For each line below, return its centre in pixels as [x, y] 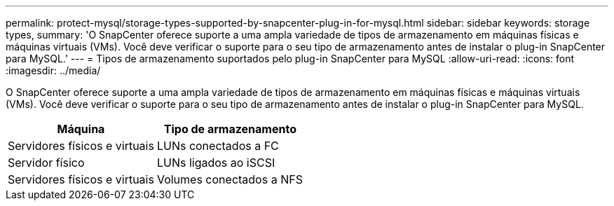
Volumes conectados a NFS [230, 179]
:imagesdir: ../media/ [53, 70]
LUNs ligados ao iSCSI [216, 163]
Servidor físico [46, 163]
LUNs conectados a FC [218, 146]
